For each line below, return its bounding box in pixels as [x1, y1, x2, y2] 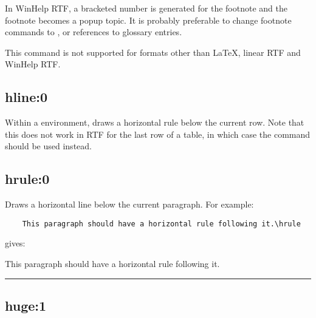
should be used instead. [5, 140, 92, 152]
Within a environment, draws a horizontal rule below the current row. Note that [5, 116, 304, 129]
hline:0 [5, 87, 48, 106]
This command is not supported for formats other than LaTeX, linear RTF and [5, 46, 301, 58]
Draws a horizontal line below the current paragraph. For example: [5, 198, 254, 211]
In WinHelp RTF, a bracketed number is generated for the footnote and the [5, 2, 287, 14]
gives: [5, 237, 26, 249]
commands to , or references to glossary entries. [5, 25, 182, 38]
